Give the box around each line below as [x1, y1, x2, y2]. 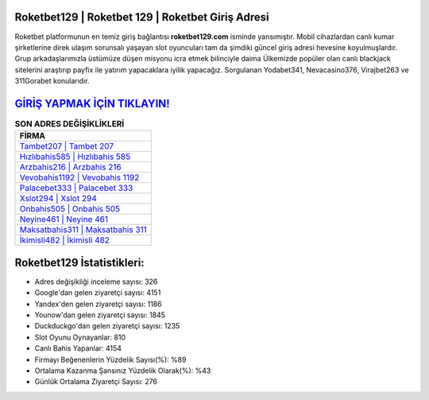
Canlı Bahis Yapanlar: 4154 [34, 344, 122, 353]
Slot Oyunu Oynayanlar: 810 [34, 332, 126, 342]
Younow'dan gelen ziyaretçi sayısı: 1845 [34, 310, 166, 320]
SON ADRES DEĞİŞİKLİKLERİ [14, 118, 125, 130]
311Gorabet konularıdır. [14, 76, 91, 86]
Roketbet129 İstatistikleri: [14, 255, 145, 270]
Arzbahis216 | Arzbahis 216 [19, 161, 122, 173]
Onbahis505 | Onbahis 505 [19, 204, 121, 215]
